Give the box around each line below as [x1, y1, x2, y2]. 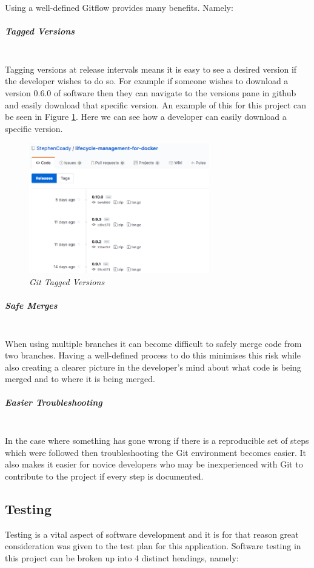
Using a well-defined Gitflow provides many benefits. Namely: [5, 1, 233, 13]
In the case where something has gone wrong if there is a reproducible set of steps [5, 434, 309, 447]
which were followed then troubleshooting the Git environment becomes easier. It [5, 446, 307, 458]
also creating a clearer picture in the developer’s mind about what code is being [5, 360, 301, 373]
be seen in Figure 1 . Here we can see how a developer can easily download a [5, 110, 287, 123]
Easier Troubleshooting [5, 396, 102, 409]
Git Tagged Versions [29, 275, 105, 288]
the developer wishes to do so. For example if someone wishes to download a [5, 74, 289, 87]
